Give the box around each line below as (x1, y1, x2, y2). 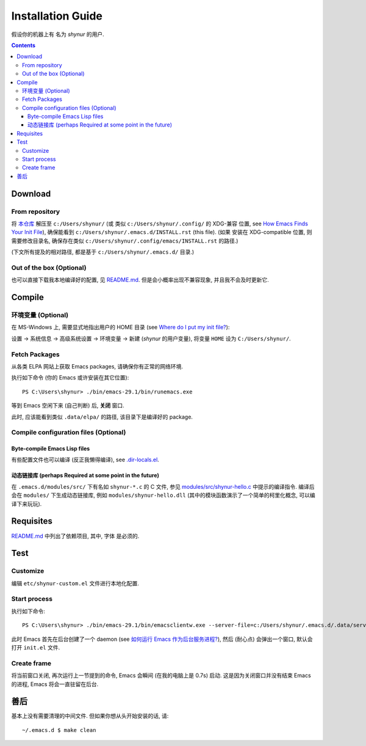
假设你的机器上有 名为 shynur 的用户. (11, 31, 105, 38)
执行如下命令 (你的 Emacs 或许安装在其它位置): (11, 374, 129, 381)
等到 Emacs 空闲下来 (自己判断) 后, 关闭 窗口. (11, 402, 124, 409)
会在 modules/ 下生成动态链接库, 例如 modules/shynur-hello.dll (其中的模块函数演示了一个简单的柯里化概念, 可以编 (11, 492, 315, 499)
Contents (11, 42, 36, 49)
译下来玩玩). (11, 500, 42, 507)
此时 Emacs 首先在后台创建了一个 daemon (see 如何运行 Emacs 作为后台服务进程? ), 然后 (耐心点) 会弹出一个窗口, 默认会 (11, 635, 314, 643)
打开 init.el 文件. (11, 644, 60, 651)
